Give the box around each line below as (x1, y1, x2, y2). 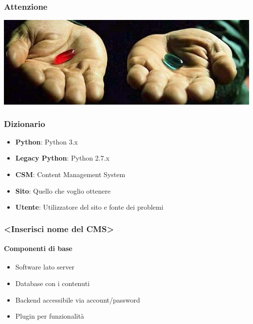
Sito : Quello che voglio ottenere (15, 185, 111, 196)
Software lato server (15, 262, 74, 272)
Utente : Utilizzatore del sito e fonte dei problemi (15, 202, 163, 212)
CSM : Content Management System (15, 169, 126, 179)
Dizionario (4, 117, 45, 129)
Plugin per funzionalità (15, 311, 84, 321)
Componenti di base (4, 243, 72, 253)
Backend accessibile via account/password (15, 294, 140, 305)
